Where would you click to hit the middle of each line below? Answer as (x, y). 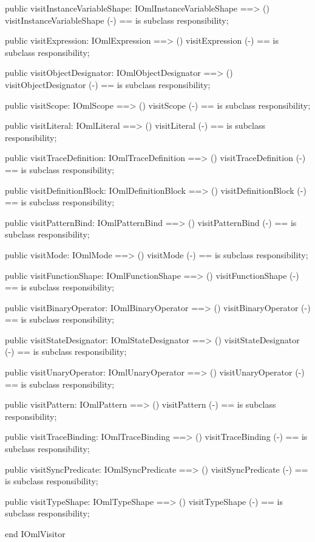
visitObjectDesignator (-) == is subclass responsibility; (108, 84)
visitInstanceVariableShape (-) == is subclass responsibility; (117, 20)
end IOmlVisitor (35, 533)
